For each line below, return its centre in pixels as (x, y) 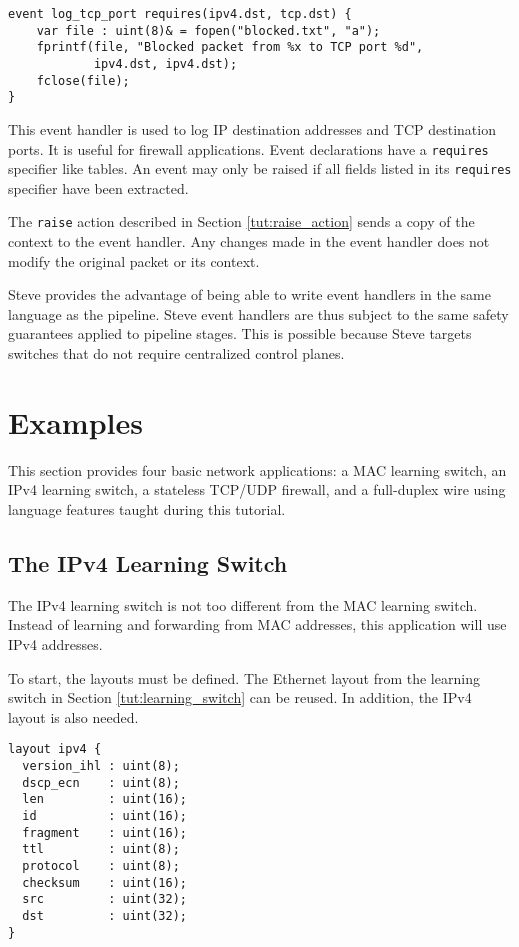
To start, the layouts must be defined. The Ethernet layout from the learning (244, 677)
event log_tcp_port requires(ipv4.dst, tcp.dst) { (180, 14)
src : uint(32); (104, 899)
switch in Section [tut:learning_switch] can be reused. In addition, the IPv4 (240, 697)
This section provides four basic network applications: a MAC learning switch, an (257, 469)
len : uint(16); (104, 799)
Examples (75, 421)
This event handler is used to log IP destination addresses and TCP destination (252, 128)
